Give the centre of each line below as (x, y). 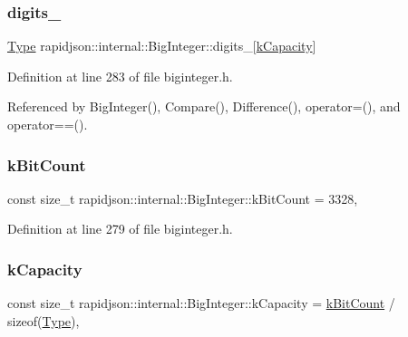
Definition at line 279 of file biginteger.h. (120, 229)
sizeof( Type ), (44, 320)
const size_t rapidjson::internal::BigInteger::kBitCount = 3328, (183, 198)
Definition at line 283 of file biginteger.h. (120, 76)
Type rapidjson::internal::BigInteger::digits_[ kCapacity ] (162, 46)
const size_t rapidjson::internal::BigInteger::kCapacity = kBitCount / (201, 303)
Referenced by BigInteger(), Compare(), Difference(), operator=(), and (204, 106)
